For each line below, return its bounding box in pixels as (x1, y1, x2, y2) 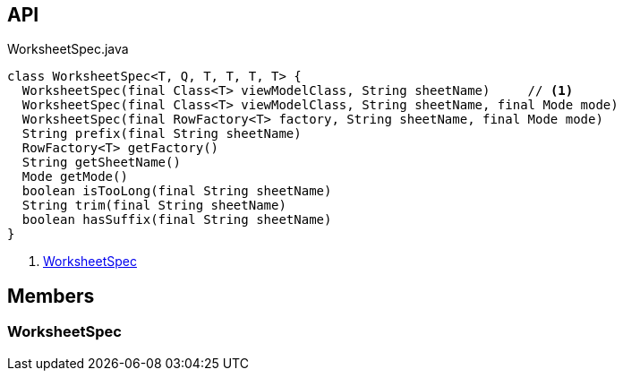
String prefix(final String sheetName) (21, 126, 302, 142)
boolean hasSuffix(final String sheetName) (21, 212, 332, 228)
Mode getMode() (21, 169, 128, 185)
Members (7, 284, 95, 307)
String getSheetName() (21, 155, 181, 170)
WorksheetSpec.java (7, 41, 129, 57)
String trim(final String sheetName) (21, 198, 286, 213)
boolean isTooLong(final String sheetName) (21, 184, 332, 199)
